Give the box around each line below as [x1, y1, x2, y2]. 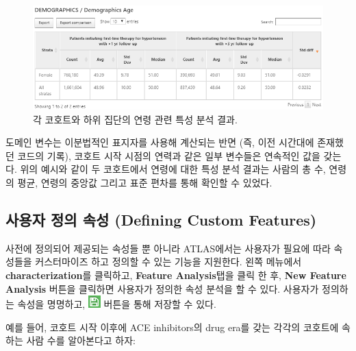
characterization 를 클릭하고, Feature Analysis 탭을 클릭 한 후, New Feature [5, 268, 346, 282]
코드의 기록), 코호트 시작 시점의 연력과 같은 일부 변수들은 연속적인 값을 [17, 148, 320, 162]
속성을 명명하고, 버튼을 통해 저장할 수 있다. [17, 297, 216, 311]
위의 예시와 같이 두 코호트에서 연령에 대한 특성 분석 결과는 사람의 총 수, [20, 162, 326, 176]
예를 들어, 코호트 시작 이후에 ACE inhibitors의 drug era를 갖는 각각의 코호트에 [5, 319, 339, 334]
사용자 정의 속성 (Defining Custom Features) [5, 209, 317, 230]
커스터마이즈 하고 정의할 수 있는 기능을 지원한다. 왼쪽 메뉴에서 [35, 254, 302, 269]
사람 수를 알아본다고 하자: [26, 333, 136, 348]
